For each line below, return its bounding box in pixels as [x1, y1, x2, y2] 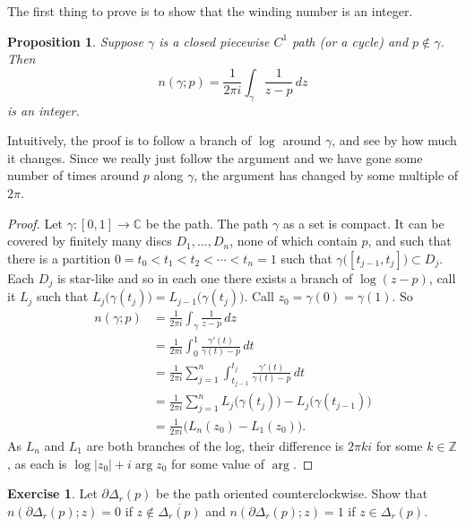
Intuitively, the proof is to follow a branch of [7, 131, 252, 150]
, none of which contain [229, 231, 358, 250]
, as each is [7, 454, 67, 472]
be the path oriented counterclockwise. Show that [156, 484, 428, 503]
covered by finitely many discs [7, 231, 172, 250]
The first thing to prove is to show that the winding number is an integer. [7, 2, 413, 20]
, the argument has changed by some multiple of [194, 166, 459, 185]
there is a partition [7, 248, 111, 267]
